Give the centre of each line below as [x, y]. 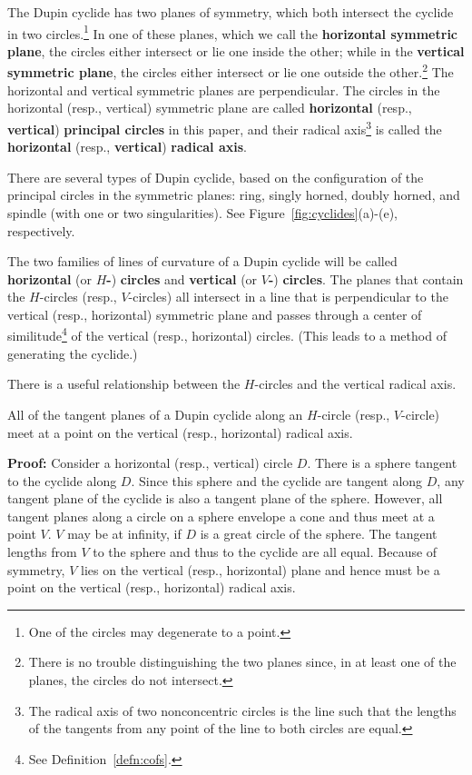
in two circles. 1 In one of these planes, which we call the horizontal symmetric [233, 32]
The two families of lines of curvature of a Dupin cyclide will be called [202, 261]
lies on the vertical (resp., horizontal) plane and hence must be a [261, 569]
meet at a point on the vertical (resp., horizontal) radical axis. [180, 432]
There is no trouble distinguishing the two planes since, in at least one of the [242, 662]
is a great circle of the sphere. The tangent [319, 534]
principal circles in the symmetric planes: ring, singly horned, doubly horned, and [234, 195]
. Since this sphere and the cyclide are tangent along [277, 480]
